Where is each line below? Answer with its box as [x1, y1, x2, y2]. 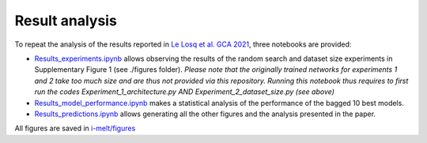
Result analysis [14, 12, 118, 29]
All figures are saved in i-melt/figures [14, 123, 136, 134]
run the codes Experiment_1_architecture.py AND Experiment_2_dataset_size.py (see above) [34, 87, 335, 96]
